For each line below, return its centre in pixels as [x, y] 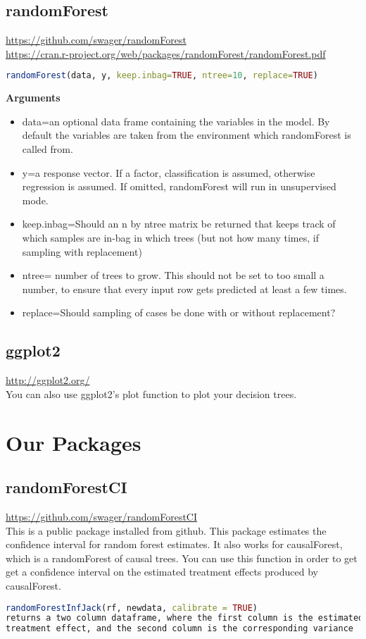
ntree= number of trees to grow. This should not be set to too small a [173, 275]
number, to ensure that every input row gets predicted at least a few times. [184, 289]
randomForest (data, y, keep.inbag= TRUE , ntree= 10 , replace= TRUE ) [162, 76]
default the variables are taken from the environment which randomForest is [187, 135]
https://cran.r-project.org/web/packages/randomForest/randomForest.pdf [166, 53]
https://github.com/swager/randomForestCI [102, 516]
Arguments [33, 98]
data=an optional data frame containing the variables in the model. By [176, 121]
